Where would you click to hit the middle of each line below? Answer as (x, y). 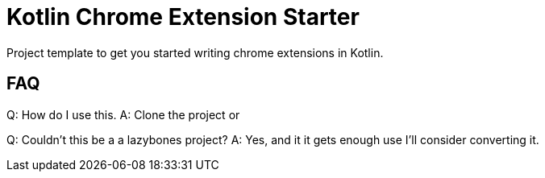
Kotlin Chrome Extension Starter (183, 17)
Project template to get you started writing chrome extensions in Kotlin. (195, 52)
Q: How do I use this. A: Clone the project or (123, 114)
